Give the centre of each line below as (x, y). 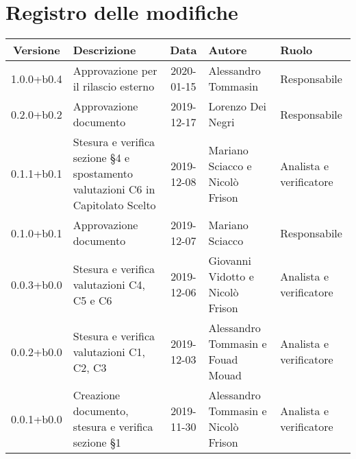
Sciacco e (230, 165)
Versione (37, 50)
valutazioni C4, (109, 284)
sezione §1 (97, 443)
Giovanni (230, 261)
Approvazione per (115, 71)
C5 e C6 (92, 300)
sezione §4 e (101, 158)
